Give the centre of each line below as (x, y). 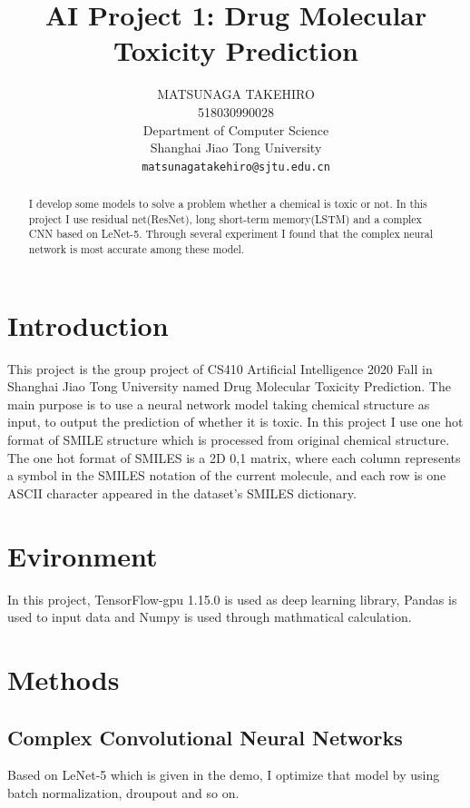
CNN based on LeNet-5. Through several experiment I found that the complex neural (231, 234)
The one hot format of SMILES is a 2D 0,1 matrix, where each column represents (234, 457)
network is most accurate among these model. (137, 249)
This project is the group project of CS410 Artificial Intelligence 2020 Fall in (220, 368)
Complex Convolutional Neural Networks (205, 737)
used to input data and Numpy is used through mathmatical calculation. (210, 617)
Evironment (83, 555)
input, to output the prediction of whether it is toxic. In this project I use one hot (235, 422)
